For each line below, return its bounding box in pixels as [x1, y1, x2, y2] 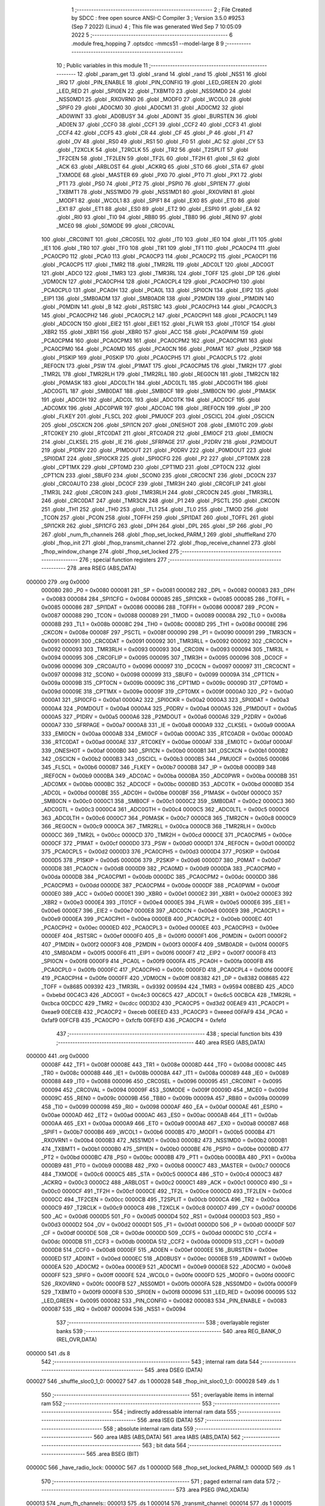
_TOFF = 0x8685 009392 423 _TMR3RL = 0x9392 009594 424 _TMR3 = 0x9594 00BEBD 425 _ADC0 [41, 983, 294, 990]
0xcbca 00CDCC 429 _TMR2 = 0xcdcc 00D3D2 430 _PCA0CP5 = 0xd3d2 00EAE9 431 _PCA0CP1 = [41, 1000, 290, 1007]
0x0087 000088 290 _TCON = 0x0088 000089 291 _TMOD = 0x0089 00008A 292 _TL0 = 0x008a [41, 612, 286, 619]
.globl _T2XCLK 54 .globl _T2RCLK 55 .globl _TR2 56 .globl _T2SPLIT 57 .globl [56, 146, 249, 154]
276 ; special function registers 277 [79, 556, 167, 563]
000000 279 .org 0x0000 [26, 578, 90, 586]
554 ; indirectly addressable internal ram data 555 [113, 1408, 237, 1415]
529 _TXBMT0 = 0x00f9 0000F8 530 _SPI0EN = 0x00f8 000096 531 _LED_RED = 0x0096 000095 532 [41, 1289, 297, 1296]
